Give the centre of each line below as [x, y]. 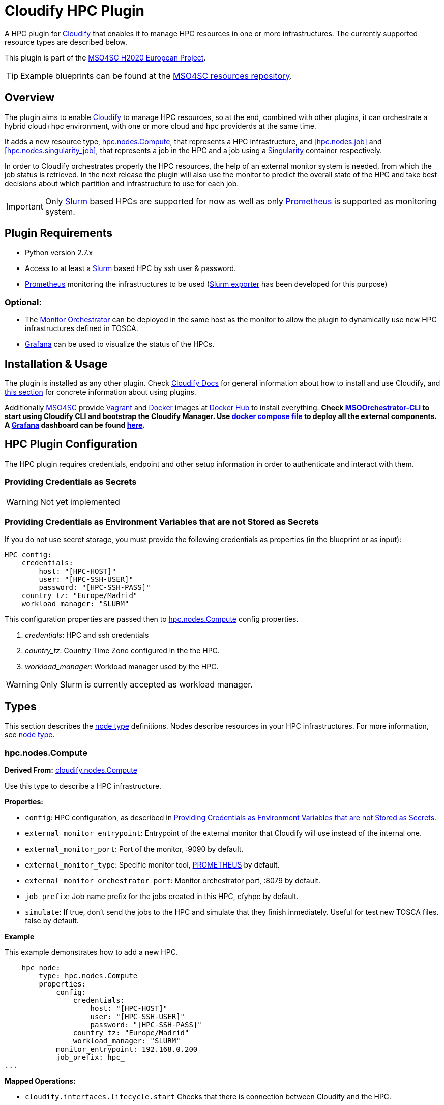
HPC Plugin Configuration [71, 444]
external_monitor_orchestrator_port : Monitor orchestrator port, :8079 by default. [173, 880]
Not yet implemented [80, 502]
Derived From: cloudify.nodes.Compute [71, 770]
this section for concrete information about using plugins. [100, 392]
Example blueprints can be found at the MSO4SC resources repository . [156, 76]
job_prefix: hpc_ [91, 1057]
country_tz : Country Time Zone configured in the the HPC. [122, 651]
